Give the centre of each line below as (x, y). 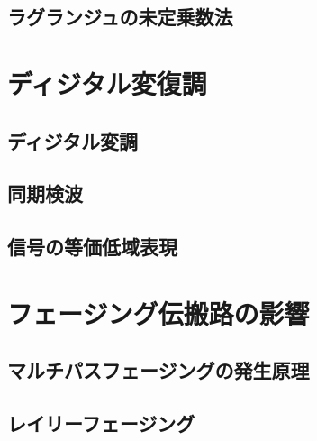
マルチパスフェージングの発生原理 (158, 370)
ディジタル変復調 (107, 83)
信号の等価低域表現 (92, 247)
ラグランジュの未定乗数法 (120, 17)
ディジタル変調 (73, 140)
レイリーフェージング (101, 423)
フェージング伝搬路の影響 (158, 312)
